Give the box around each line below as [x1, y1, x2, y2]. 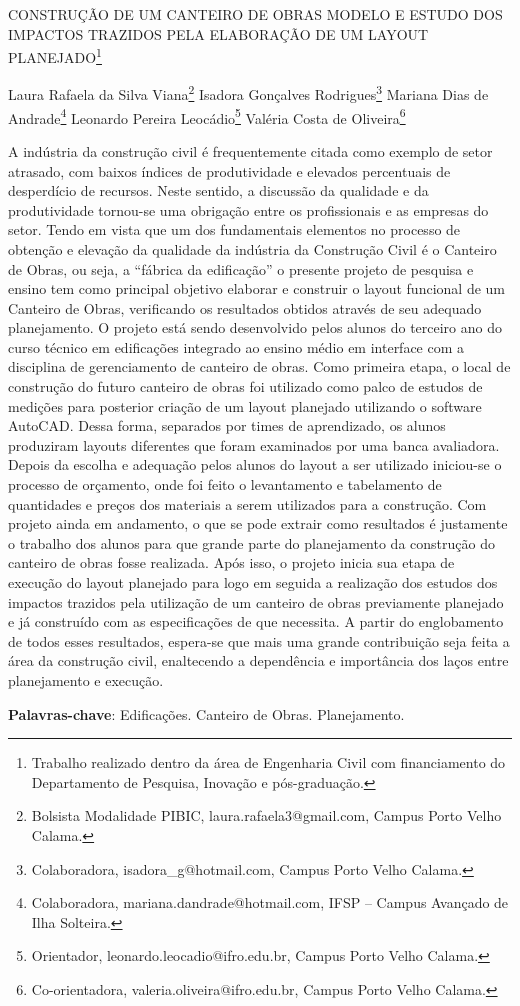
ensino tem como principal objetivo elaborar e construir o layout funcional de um [8, 278, 505, 299]
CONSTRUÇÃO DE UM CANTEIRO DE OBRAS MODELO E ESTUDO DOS [8, 4, 503, 24]
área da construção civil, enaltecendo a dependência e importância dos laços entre [8, 650, 509, 671]
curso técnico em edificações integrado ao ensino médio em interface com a [8, 336, 465, 357]
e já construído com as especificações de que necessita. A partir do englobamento [8, 611, 504, 632]
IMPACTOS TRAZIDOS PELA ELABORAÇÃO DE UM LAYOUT [8, 23, 429, 44]
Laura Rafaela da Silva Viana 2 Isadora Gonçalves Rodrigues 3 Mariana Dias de [8, 81, 489, 105]
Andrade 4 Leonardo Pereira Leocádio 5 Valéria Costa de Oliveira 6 [8, 104, 406, 128]
